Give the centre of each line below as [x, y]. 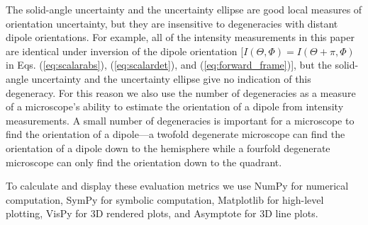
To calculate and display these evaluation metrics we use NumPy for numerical [177, 186]
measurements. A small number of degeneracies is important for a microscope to [180, 120]
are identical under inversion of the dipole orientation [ [125, 51]
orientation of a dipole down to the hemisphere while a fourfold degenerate [168, 148]
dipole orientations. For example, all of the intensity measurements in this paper [180, 37]
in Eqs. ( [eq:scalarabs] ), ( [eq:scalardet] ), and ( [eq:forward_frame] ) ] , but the [169, 65]
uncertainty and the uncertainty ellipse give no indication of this [171, 78]
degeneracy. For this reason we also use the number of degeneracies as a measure [181, 92]
